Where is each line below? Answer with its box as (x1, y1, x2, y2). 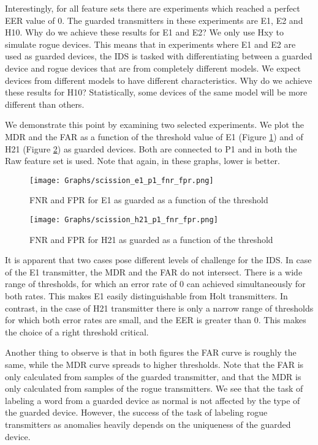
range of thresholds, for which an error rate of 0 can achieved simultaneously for (5, 277, 306, 290)
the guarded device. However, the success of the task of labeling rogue (5, 406, 268, 419)
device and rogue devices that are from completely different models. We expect (5, 61, 301, 74)
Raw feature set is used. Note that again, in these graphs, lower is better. (5, 154, 280, 167)
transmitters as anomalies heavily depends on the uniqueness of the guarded (5, 417, 291, 430)
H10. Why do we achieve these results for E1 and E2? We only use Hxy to (5, 26, 284, 39)
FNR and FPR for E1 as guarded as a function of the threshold (29, 193, 268, 206)
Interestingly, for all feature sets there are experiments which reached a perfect (5, 2, 300, 14)
